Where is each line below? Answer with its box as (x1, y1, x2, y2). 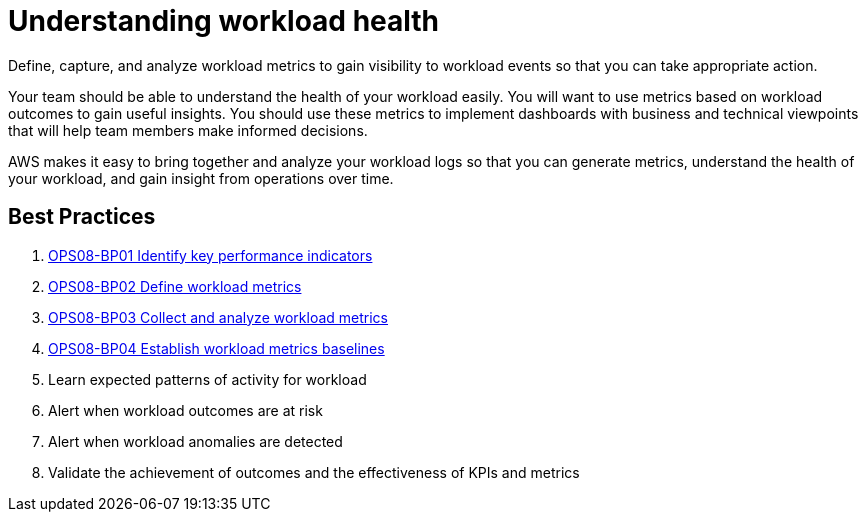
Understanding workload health (8, 4, 440, 38)
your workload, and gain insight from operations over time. (8, 169, 394, 187)
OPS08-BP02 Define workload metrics (48, 277, 302, 295)
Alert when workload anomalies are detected (48, 432, 343, 450)
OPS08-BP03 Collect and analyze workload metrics (48, 308, 389, 326)
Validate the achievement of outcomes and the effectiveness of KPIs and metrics (48, 463, 580, 481)
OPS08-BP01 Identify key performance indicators (48, 246, 373, 264)
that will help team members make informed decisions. (8, 121, 368, 139)
